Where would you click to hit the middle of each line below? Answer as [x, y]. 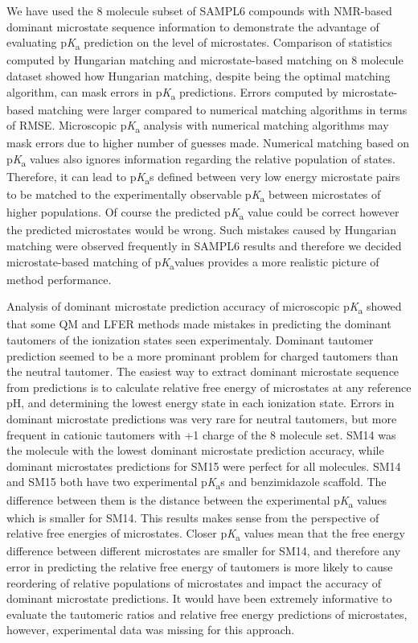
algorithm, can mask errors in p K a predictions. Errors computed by [172, 93]
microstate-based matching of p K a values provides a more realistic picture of [193, 262]
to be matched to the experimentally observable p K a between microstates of [194, 195]
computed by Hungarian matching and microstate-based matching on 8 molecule [205, 60]
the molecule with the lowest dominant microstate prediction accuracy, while [195, 450]
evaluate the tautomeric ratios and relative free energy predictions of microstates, [207, 614]
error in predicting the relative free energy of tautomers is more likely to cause [200, 566]
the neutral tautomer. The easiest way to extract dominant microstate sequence [203, 371]
